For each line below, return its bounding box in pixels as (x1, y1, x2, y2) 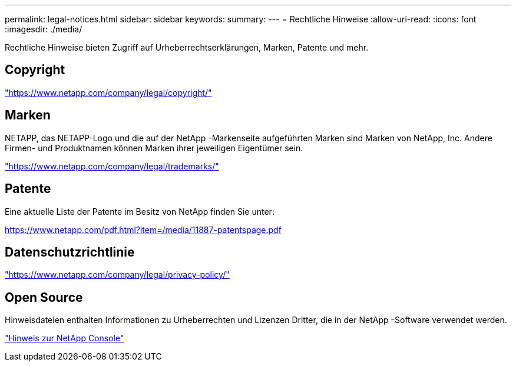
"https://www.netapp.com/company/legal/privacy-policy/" (5, 269, 230, 280)
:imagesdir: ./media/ (5, 24, 82, 34)
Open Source (5, 290, 83, 305)
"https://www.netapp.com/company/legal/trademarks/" (5, 161, 219, 171)
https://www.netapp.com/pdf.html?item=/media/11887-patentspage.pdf (5, 224, 282, 235)
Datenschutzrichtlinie (5, 244, 135, 259)
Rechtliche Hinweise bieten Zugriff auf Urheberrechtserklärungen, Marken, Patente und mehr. (5, 42, 369, 52)
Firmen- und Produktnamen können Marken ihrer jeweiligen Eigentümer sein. (5, 142, 303, 153)
